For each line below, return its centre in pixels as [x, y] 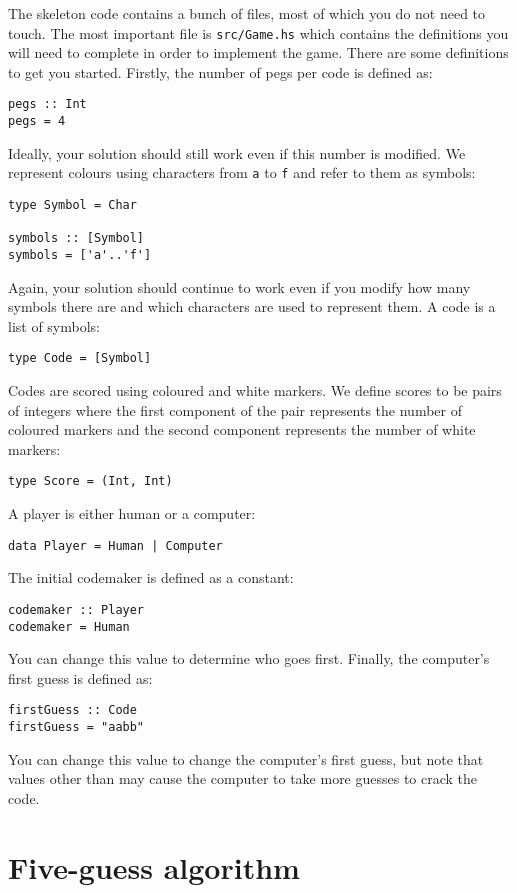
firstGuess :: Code [72, 710]
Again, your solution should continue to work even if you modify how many [239, 286]
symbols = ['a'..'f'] [80, 254]
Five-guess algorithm [154, 866]
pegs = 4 [37, 121]
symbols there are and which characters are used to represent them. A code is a [252, 306]
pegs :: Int [47, 104]
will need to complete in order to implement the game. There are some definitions [258, 52]
